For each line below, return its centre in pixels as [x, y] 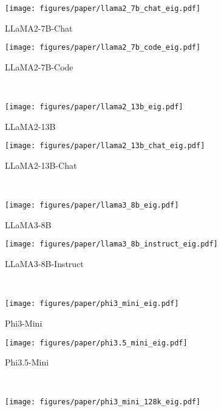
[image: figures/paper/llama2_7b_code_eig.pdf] [103, 48]
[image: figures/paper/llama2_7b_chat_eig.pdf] [103, 8]
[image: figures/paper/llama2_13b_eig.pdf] [94, 107]
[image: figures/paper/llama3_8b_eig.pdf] [92, 206]
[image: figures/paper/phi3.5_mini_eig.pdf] [96, 343]
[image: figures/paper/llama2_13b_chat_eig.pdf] [105, 146]
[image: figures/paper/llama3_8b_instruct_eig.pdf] [111, 244]
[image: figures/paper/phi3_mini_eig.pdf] [92, 304]
